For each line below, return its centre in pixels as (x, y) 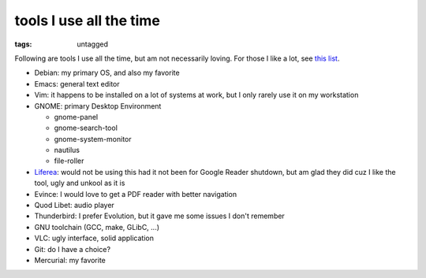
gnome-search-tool (86, 128)
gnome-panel (76, 117)
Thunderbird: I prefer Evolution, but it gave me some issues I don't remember (160, 216)
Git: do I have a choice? (72, 249)
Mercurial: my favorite (70, 260)
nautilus (67, 150)
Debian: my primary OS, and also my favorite (107, 73)
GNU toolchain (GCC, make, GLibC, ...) (97, 227)
